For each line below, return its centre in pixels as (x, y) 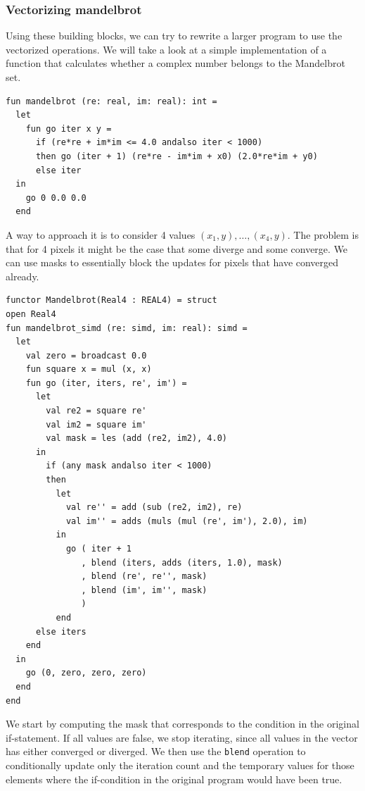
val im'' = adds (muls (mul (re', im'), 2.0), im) (187, 521)
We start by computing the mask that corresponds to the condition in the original (182, 724)
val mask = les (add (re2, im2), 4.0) (136, 438)
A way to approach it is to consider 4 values (101, 234)
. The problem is (323, 234)
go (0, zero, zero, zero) (86, 673)
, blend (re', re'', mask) (144, 577)
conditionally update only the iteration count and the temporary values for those (180, 765)
